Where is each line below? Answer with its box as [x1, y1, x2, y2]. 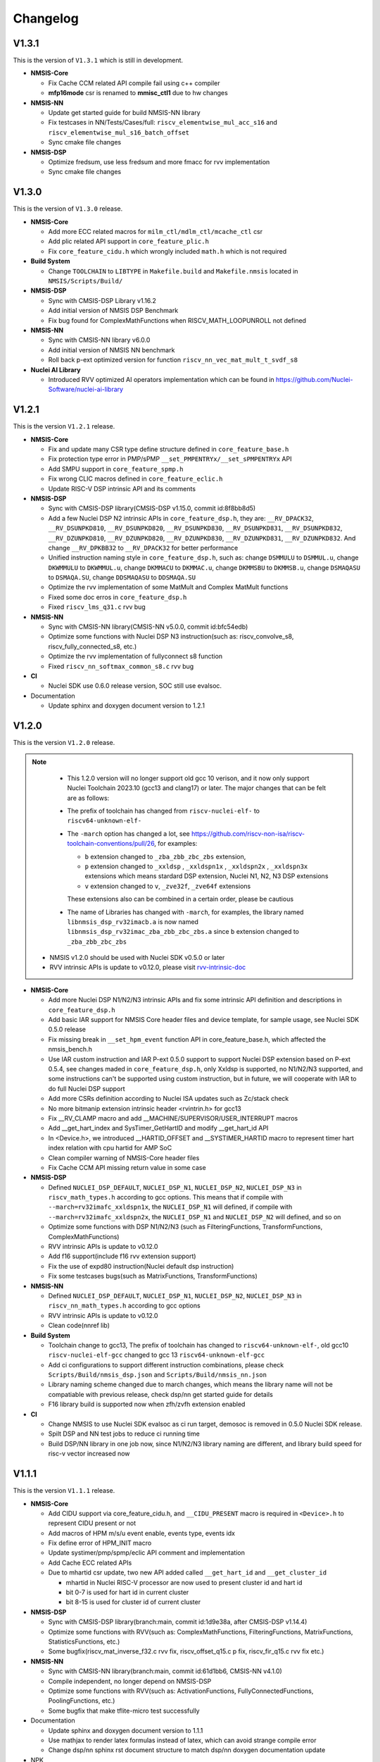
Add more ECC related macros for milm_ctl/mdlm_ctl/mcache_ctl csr [48, 228, 263, 236]
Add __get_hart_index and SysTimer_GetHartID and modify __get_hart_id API [48, 1124, 269, 1133]
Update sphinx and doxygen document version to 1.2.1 [48, 701, 205, 710]
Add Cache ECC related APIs [48, 1558, 132, 1567]
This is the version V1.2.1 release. [13, 422, 115, 431]
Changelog [13, 11, 79, 26]
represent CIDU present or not [48, 1519, 137, 1527]
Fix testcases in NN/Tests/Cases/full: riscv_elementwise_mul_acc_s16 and [48, 118, 278, 127]
